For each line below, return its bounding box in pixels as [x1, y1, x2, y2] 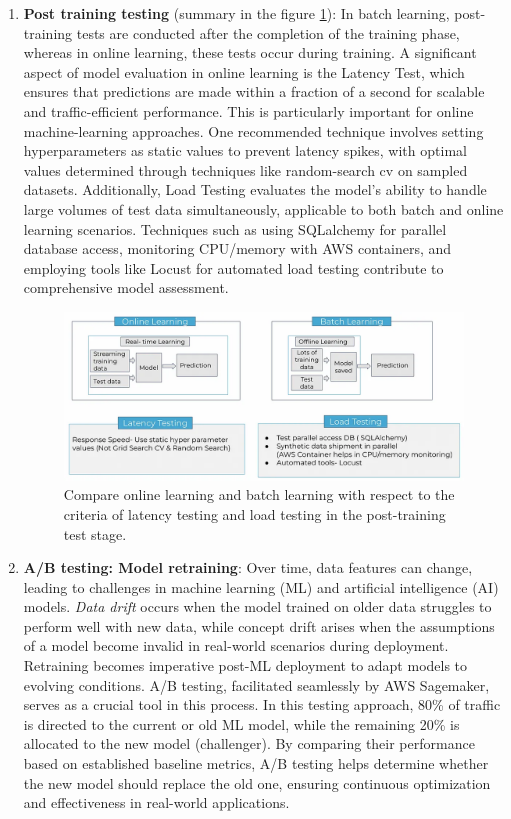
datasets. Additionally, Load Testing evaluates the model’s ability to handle [23, 179, 487, 200]
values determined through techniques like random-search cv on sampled [23, 159, 468, 180]
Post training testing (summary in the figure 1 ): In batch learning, [23, 3, 450, 23]
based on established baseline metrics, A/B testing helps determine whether [23, 753, 489, 774]
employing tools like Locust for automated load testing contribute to [23, 257, 444, 278]
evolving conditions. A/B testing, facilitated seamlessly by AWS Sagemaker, [23, 674, 490, 695]
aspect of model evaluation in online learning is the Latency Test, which [23, 61, 465, 82]
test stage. [63, 523, 127, 544]
